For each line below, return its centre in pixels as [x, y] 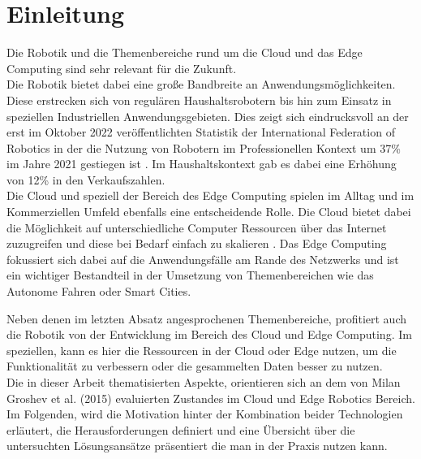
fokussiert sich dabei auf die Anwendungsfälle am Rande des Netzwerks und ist [203, 259]
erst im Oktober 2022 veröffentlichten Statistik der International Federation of [201, 132]
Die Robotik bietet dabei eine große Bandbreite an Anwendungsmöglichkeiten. [201, 84]
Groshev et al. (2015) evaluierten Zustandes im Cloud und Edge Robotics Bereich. [211, 398]
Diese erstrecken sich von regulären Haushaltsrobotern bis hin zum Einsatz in [199, 100]
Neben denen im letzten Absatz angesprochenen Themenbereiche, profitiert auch [207, 318]
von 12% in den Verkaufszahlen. [86, 179]
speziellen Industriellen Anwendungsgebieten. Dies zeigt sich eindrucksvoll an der [208, 116]
